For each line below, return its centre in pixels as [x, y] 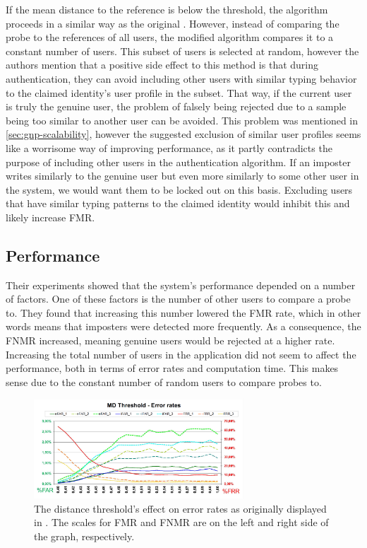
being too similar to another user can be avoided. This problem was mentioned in [182, 120]
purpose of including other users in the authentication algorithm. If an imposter [179, 162]
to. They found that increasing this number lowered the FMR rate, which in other [183, 312]
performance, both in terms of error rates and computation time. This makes [172, 368]
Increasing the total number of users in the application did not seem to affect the [181, 354]
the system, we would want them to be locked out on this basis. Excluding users [179, 189]
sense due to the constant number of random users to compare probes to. [164, 381]
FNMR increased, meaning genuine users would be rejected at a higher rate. [170, 340]
